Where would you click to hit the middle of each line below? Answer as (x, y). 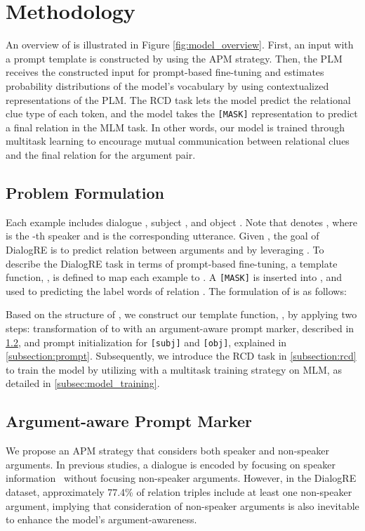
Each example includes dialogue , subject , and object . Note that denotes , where (181, 222)
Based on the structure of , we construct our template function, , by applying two (181, 314)
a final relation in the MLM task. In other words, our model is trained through (175, 127)
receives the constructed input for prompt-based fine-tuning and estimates (165, 72)
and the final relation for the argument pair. (101, 154)
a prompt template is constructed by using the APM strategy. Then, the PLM (174, 58)
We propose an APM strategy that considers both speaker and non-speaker (167, 451)
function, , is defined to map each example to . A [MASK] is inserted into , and (174, 277)
